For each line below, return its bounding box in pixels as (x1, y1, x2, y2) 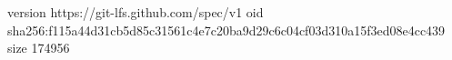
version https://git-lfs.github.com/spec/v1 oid (7, 3, 264, 21)
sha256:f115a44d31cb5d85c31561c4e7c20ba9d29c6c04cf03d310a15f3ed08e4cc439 (7, 20, 446, 39)
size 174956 (7, 38, 70, 57)
